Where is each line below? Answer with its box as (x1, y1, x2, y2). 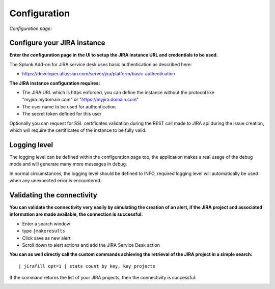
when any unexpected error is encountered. (9, 178, 102, 184)
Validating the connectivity (9, 191, 98, 199)
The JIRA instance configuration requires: (9, 80, 100, 86)
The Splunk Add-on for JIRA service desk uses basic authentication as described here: (9, 61, 192, 67)
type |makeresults (22, 228, 66, 234)
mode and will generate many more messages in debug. (9, 161, 127, 167)
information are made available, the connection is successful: (9, 211, 143, 217)
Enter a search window (22, 220, 71, 226)
